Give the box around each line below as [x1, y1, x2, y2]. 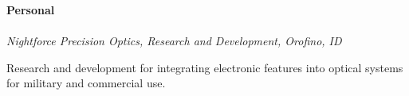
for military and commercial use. [6, 75, 166, 91]
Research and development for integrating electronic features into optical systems [6, 59, 403, 75]
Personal [6, 2, 55, 17]
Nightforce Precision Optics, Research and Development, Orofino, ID [6, 33, 342, 49]
